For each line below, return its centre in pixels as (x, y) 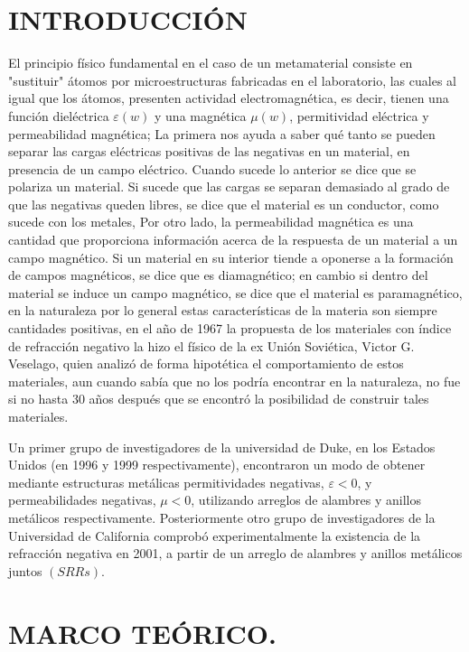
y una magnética (201, 115)
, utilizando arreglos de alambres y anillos (306, 500)
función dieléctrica (59, 115)
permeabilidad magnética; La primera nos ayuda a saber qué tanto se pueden (222, 133)
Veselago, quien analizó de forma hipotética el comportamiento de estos (206, 363)
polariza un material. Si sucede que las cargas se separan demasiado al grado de (229, 186)
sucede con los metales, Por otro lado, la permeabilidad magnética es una (211, 222)
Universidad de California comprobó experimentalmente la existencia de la (215, 535)
